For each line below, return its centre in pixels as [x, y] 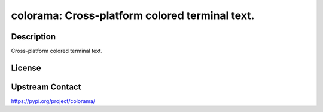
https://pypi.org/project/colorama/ [53, 101]
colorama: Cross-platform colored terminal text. [133, 15]
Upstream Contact [46, 87]
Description [33, 37]
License [26, 68]
